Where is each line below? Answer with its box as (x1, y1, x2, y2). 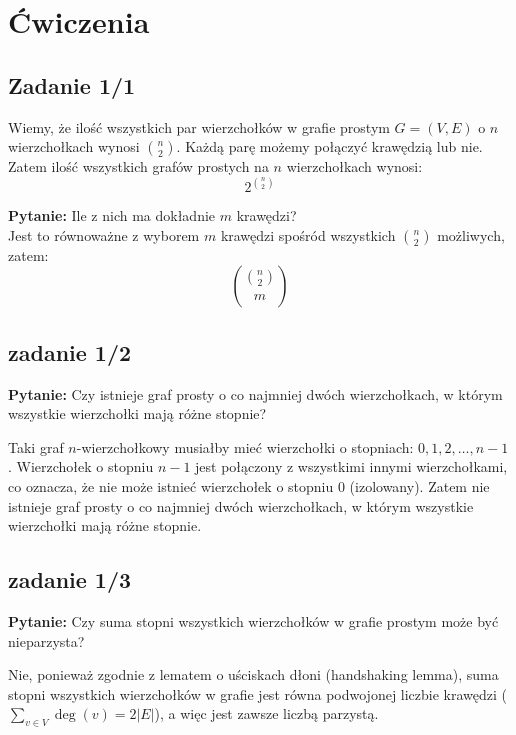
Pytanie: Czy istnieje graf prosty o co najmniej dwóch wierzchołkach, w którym (8, 383, 503, 404)
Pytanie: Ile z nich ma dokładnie (8, 205, 216, 226)
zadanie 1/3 (8, 564, 132, 595)
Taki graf (8, 436, 64, 457)
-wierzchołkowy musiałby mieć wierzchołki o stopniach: (76, 436, 414, 457)
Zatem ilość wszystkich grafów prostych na (8, 156, 269, 177)
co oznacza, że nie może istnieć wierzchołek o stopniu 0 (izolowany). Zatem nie (8, 475, 490, 496)
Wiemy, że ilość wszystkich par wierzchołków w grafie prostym (8, 116, 390, 137)
